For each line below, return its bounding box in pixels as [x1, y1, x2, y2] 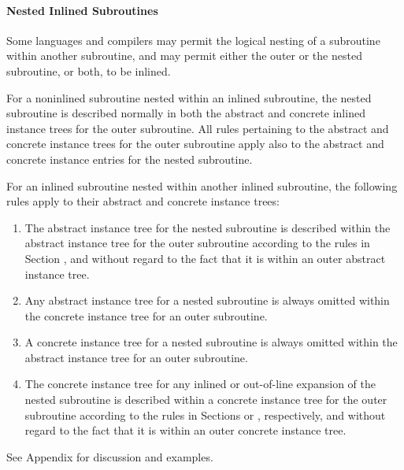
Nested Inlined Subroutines [6, 2, 158, 18]
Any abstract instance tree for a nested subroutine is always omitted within [24, 292, 390, 309]
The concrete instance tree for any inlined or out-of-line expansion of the [24, 376, 376, 392]
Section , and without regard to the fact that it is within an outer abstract [24, 250, 386, 266]
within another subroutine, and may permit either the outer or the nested [6, 47, 362, 64]
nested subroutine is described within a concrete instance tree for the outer [24, 391, 387, 408]
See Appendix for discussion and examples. [6, 448, 213, 464]
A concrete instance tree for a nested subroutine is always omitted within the [24, 334, 398, 350]
